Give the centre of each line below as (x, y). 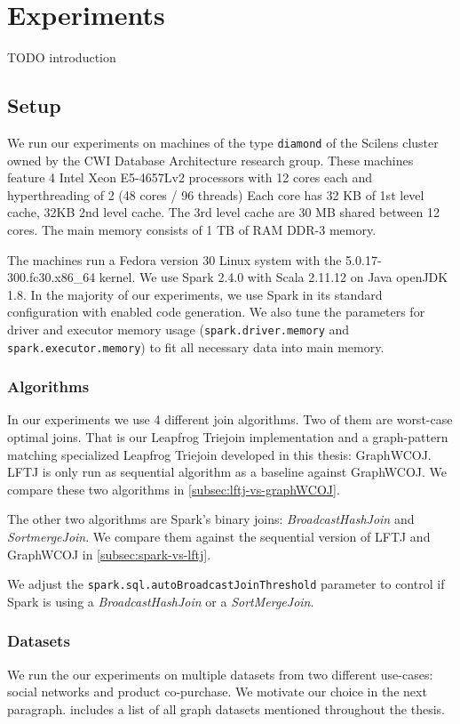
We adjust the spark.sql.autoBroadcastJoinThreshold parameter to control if (226, 584)
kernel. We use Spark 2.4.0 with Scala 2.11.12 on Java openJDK (274, 277)
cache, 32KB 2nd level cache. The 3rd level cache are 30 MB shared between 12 (223, 212)
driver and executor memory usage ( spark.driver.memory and (178, 329)
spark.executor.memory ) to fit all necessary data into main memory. (196, 346)
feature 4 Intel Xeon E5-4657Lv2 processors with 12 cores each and (190, 177)
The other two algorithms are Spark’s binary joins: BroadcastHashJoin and (211, 519)
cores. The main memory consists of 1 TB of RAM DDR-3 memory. (192, 229)
